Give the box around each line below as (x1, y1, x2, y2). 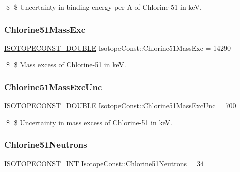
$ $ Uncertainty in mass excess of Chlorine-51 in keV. (6, 117, 172, 127)
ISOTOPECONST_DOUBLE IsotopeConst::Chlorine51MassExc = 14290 (4, 42, 231, 53)
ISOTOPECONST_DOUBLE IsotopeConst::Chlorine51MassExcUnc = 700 (4, 100, 236, 111)
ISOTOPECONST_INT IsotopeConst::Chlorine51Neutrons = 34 (4, 158, 204, 168)
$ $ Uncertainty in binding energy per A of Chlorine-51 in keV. (6, 2, 202, 12)
